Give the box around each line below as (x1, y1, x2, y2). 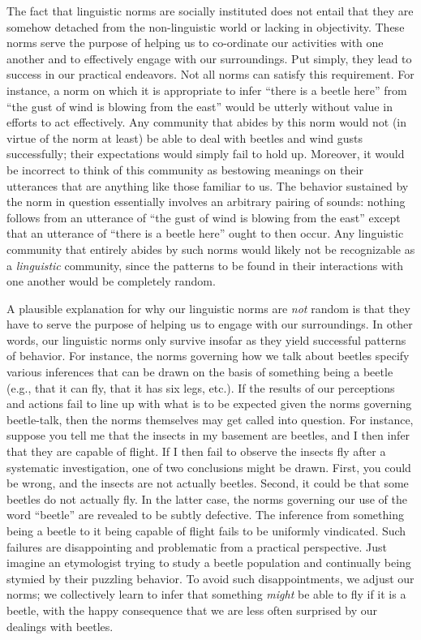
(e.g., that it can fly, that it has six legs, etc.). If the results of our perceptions (6, 379, 395, 396)
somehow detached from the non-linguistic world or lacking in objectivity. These (6, 18, 405, 35)
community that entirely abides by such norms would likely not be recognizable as (6, 240, 415, 257)
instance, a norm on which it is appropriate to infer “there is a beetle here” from (6, 81, 407, 98)
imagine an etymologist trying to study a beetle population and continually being (6, 554, 411, 571)
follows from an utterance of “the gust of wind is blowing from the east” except (6, 208, 401, 226)
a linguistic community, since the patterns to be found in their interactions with (6, 256, 404, 273)
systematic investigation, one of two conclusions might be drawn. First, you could (6, 458, 411, 475)
